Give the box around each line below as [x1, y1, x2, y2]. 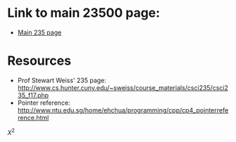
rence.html [17, 113, 49, 122]
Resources [7, 53, 72, 69]
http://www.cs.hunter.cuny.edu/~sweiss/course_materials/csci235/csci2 [17, 83, 229, 92]
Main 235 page [17, 28, 62, 37]
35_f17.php [17, 91, 49, 99]
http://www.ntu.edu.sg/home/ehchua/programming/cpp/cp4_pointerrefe [17, 105, 229, 114]
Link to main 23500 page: [7, 5, 161, 21]
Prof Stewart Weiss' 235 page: [17, 76, 107, 84]
